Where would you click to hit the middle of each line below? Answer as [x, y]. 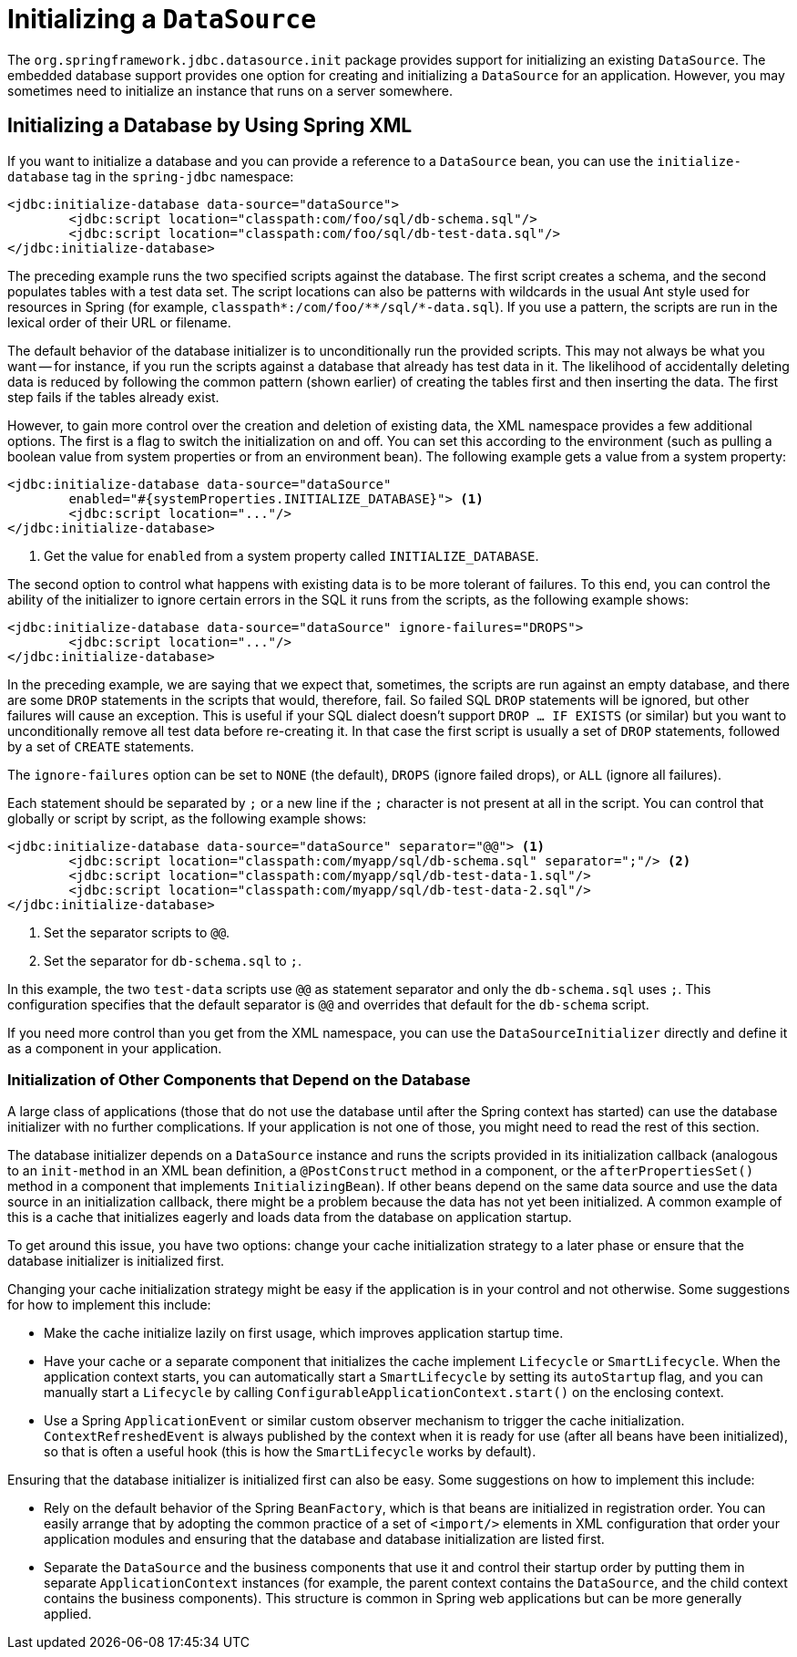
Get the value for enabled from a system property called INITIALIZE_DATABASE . [291, 555]
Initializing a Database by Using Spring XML [210, 126]
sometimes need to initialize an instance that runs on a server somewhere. [230, 90]
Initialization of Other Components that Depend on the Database [239, 1079]
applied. [68, 1614]
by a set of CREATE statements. [101, 746]
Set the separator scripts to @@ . [137, 932]
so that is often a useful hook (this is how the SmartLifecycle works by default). [290, 1452]
